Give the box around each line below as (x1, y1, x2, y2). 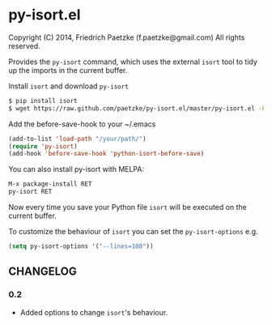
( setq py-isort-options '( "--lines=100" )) (8, 242, 154, 250)
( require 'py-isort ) (8, 142, 79, 151)
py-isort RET (8, 188, 53, 196)
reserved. (8, 41, 40, 50)
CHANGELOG (8, 265, 77, 279)
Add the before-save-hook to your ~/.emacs (8, 119, 156, 129)
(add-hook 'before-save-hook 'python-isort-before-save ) (8, 150, 205, 158)
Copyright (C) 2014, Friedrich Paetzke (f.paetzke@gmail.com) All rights (8, 32, 245, 42)
